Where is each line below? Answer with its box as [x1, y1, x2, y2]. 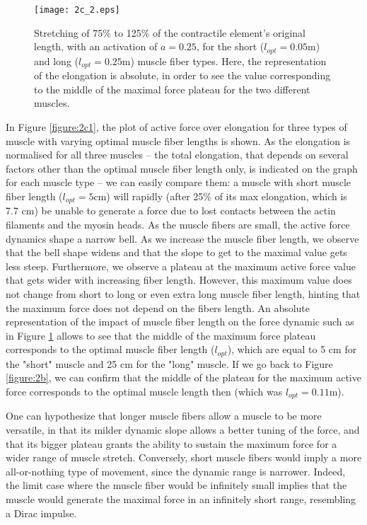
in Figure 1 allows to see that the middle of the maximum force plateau [6, 328, 316, 342]
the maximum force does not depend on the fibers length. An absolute [6, 300, 310, 315]
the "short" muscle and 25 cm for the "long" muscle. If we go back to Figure [6, 356, 333, 371]
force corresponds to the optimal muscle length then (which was [6, 383, 283, 398]
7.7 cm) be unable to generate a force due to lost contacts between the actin [6, 203, 336, 218]
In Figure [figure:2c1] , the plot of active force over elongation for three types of [6, 119, 347, 134]
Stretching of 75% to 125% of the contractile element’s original [34, 25, 306, 40]
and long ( [34, 53, 79, 68]
